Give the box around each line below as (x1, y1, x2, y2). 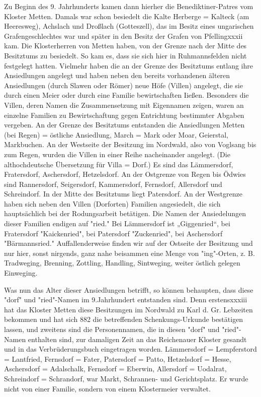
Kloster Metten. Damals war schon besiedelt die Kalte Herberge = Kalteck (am (4, 11, 249, 21)
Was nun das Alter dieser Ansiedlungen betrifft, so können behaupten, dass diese (4, 284, 253, 295)
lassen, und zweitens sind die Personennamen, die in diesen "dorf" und (4, 324, 220, 334)
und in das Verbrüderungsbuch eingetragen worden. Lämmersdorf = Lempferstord (4, 344, 257, 354)
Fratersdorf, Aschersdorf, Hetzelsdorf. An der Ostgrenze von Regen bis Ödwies (4, 169, 246, 179)
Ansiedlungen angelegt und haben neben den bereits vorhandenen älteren (4, 70, 230, 81)
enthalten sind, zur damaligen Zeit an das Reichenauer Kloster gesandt (28, 334, 247, 344)
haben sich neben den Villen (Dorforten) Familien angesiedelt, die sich (4, 198, 221, 209)
